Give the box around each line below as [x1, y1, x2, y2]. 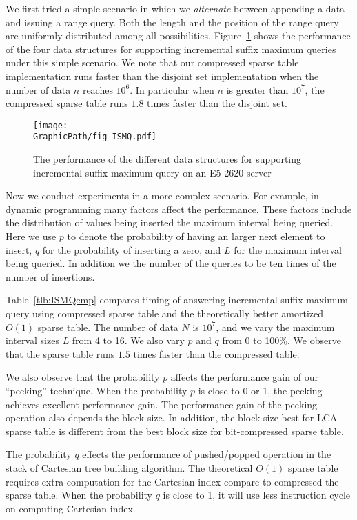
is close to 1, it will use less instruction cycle [163, 488, 351, 502]
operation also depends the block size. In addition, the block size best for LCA [6, 410, 338, 425]
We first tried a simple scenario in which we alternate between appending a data [6, 1, 345, 15]
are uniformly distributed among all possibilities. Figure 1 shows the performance [6, 28, 351, 43]
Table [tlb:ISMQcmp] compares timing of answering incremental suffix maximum [6, 292, 348, 307]
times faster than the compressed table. [133, 346, 300, 361]
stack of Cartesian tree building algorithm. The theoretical [6, 460, 253, 474]
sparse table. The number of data [37, 319, 178, 334]
